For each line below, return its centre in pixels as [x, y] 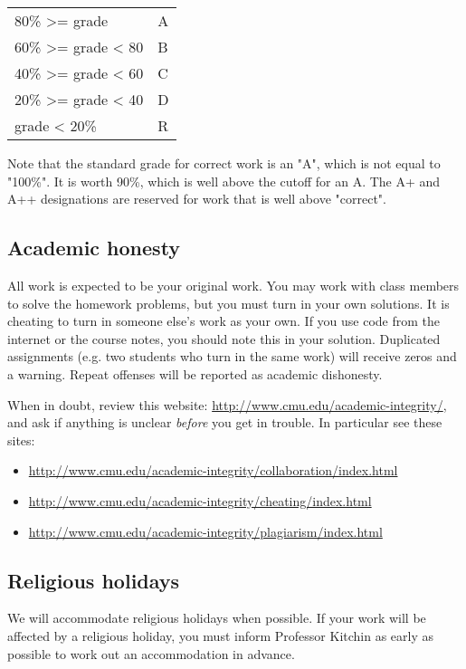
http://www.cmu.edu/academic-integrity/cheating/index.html [200, 500]
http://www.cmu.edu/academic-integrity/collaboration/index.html [213, 470]
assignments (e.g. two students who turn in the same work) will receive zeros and [232, 356]
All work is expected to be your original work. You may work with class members [233, 285]
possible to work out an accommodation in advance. [151, 653]
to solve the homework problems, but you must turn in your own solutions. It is [228, 303]
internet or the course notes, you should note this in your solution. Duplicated [224, 338]
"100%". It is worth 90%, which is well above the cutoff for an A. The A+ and [224, 181]
